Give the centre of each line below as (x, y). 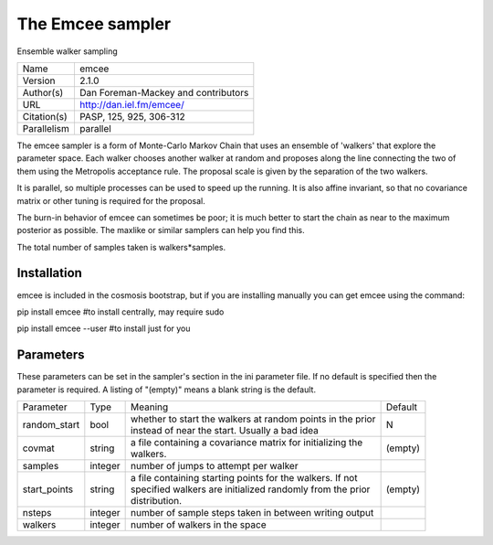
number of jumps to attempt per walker (215, 466)
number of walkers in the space (199, 525)
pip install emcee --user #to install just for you (104, 328)
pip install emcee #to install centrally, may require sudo (121, 312)
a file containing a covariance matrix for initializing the (247, 443)
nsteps (37, 513)
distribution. (157, 501)
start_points (48, 489)
